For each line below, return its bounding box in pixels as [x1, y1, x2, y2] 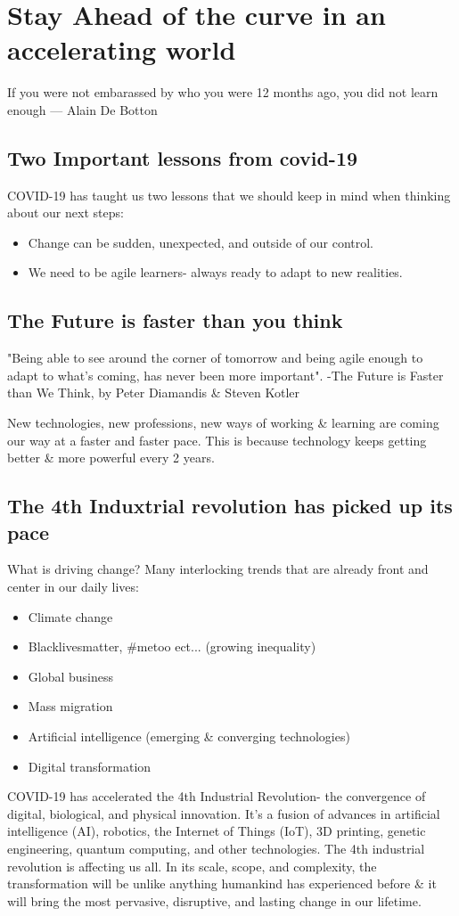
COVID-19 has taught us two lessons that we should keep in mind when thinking [7, 185, 451, 204]
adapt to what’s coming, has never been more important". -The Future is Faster [7, 365, 444, 384]
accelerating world [7, 31, 236, 68]
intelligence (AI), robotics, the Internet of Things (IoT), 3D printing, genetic [7, 822, 426, 840]
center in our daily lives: [7, 577, 139, 596]
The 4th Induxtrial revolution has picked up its [7, 492, 453, 519]
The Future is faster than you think [7, 307, 343, 334]
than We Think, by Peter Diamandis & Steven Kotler [7, 383, 300, 402]
